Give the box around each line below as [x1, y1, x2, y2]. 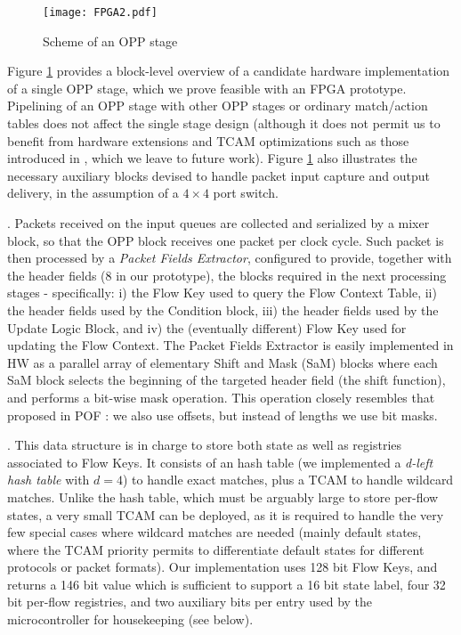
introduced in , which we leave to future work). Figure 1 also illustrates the [7, 149, 417, 167]
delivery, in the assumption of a [7, 183, 179, 202]
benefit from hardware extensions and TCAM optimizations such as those [7, 131, 409, 150]
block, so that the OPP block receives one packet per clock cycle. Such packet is [7, 231, 444, 249]
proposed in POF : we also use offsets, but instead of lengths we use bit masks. [7, 405, 438, 424]
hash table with [7, 470, 90, 489]
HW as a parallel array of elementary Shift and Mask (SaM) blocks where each [7, 353, 438, 371]
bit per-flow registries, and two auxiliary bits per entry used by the [7, 592, 373, 611]
